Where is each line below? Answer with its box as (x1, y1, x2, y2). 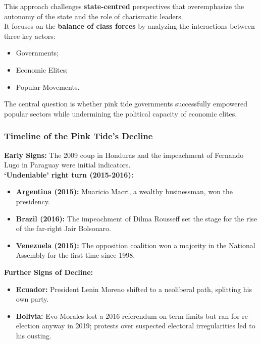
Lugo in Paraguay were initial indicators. (4, 159, 131, 170)
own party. (16, 294, 49, 304)
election (16, 320, 40, 331)
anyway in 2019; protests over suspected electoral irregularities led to (42, 320, 255, 331)
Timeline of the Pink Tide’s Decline (4, 130, 153, 142)
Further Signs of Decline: (4, 266, 93, 277)
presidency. (16, 196, 50, 206)
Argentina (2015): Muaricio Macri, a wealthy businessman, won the (16, 186, 233, 197)
